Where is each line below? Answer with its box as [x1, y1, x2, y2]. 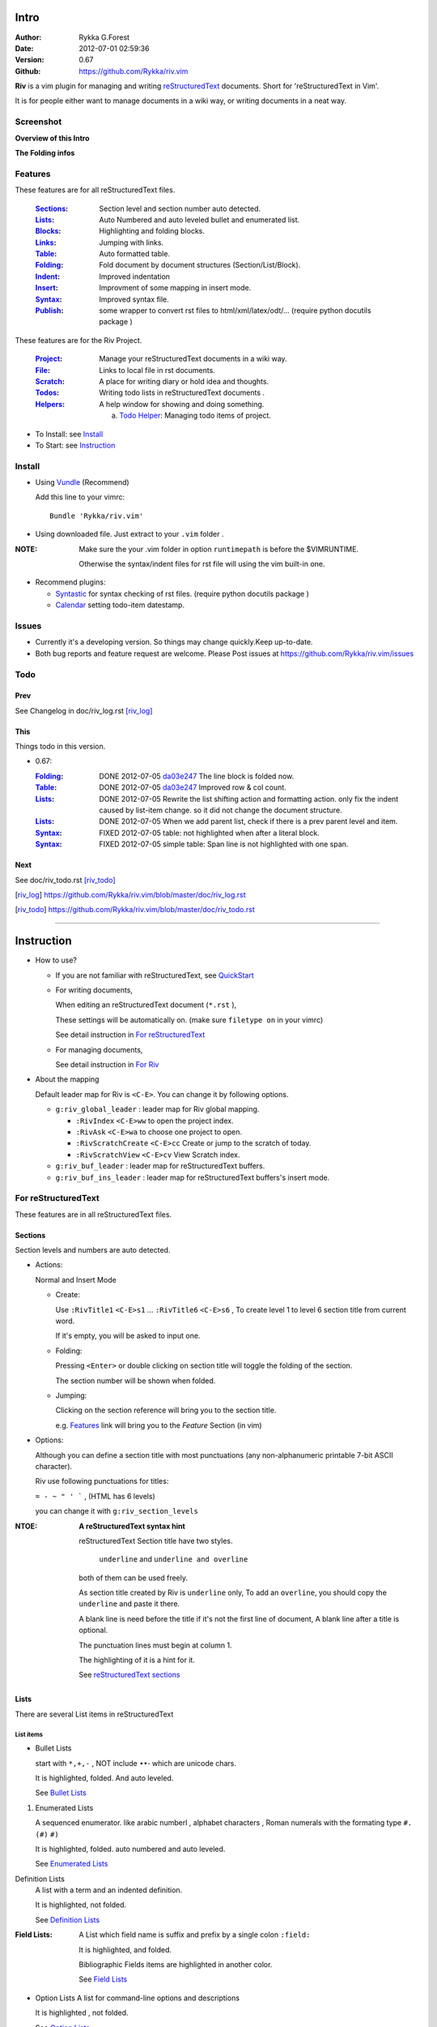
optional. [78, 1626, 108, 1635]
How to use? [35, 955, 77, 965]
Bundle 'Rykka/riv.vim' [49, 511, 144, 521]
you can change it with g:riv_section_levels [35, 1506, 198, 1516]
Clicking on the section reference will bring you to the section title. [55, 1405, 277, 1415]
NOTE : [15, 544, 38, 554]
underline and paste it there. [78, 1599, 180, 1609]
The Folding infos [15, 148, 75, 157]
